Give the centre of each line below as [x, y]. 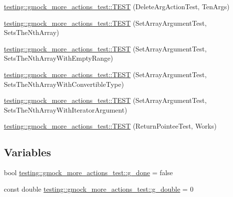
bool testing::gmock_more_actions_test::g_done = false [89, 172]
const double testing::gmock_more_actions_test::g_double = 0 [99, 189]
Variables [28, 152]
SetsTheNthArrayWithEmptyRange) [58, 58]
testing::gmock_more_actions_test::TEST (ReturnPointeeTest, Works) [110, 126]
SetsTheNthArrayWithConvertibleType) [64, 84]
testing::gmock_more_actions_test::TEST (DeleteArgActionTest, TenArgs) [117, 6]
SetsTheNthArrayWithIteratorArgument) [66, 109]
